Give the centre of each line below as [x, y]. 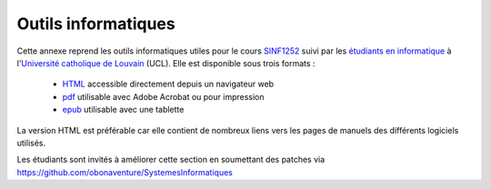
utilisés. [31, 143]
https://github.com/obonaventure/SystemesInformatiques [125, 172]
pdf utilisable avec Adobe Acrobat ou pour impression [163, 96]
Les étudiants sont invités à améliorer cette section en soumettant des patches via [171, 160]
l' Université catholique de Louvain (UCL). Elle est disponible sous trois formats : [166, 63]
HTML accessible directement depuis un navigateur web [168, 84]
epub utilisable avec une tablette [123, 110]
